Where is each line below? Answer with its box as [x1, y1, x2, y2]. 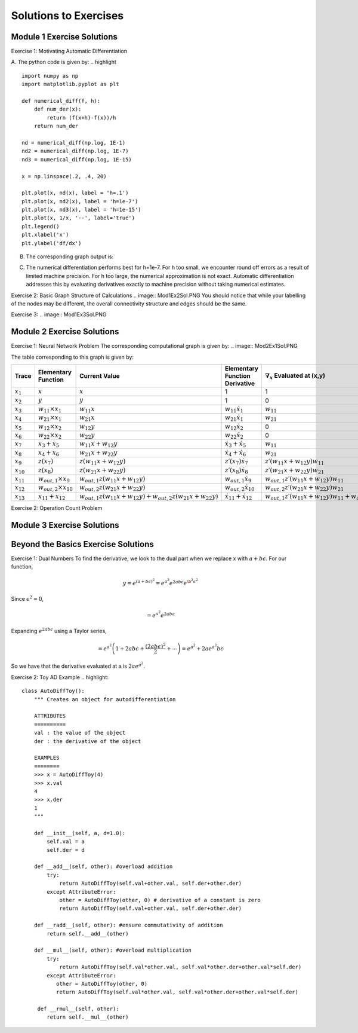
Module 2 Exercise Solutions [11, 326, 119, 337]
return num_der [33, 123, 79, 130]
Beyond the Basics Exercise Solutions [11, 539, 155, 549]
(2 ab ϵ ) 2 [145, 641, 166, 650]
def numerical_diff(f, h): [21, 97, 101, 105]
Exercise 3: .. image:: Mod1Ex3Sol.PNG [11, 311, 107, 318]
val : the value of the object [33, 729, 126, 736]
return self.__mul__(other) [47, 1014, 129, 1020]
